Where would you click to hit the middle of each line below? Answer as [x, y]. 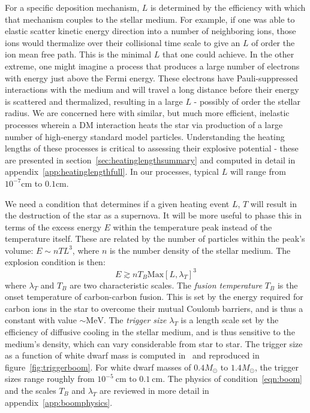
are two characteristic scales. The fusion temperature [166, 285]
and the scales [31, 390]
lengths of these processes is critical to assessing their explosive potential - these [152, 148]
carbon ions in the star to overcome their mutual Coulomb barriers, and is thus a [154, 308]
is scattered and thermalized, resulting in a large [94, 101]
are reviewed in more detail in [154, 390]
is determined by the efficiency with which [228, 7]
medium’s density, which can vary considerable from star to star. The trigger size [154, 343]
